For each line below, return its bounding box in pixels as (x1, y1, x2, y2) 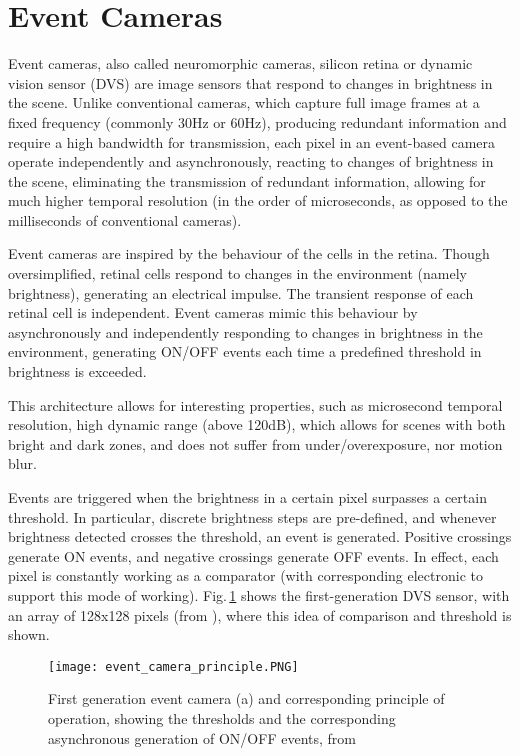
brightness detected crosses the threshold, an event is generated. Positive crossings (8, 526, 512, 547)
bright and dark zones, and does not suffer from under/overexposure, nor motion (8, 433, 503, 454)
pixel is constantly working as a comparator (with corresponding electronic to (8, 565, 483, 586)
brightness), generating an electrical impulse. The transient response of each (8, 282, 474, 303)
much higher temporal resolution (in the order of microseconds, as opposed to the (8, 190, 508, 211)
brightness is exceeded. (8, 361, 147, 382)
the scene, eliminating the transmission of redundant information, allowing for (8, 170, 486, 191)
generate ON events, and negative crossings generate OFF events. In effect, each (8, 545, 499, 566)
